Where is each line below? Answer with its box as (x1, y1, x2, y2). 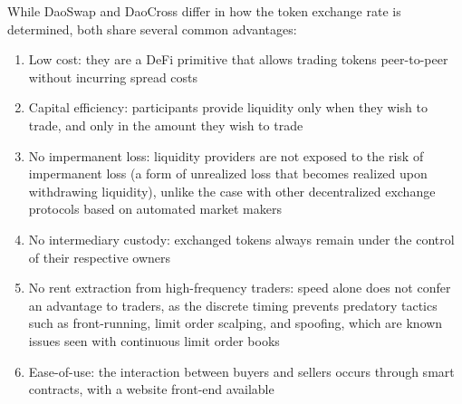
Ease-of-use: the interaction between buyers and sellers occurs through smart (28, 361, 455, 380)
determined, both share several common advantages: (7, 19, 297, 38)
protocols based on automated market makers (28, 199, 282, 218)
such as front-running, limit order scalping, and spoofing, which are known (28, 313, 443, 332)
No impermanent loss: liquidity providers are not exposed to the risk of (28, 146, 424, 165)
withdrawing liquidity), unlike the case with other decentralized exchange (28, 181, 436, 200)
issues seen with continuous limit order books (28, 331, 280, 350)
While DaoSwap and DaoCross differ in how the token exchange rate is (7, 2, 401, 20)
